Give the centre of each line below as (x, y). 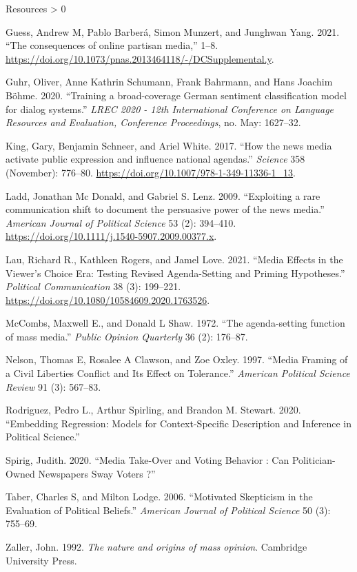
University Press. (41, 560)
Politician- (314, 460)
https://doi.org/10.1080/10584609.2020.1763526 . (108, 299)
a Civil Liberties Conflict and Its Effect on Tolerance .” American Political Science (178, 373)
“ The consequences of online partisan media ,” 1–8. (112, 45)
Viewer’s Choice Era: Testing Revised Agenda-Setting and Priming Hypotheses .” (175, 273)
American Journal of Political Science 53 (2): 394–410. (121, 222)
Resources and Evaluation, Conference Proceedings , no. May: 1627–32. (153, 122)
